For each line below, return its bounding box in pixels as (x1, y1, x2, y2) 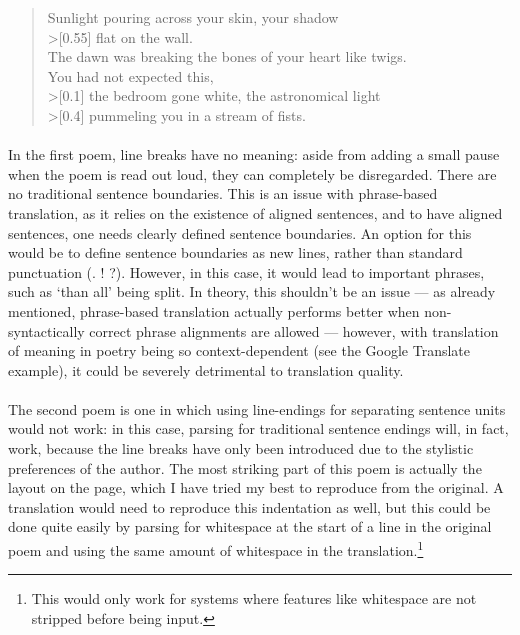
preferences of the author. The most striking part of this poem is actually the (8, 457, 482, 478)
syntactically (8, 320, 85, 341)
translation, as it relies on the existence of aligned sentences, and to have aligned (8, 202, 503, 223)
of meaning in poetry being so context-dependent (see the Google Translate (8, 340, 471, 361)
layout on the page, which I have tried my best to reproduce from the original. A (8, 477, 504, 498)
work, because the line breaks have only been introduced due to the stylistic (8, 438, 474, 459)
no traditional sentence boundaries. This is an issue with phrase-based (8, 183, 438, 204)
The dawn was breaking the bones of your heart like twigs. (47, 46, 407, 67)
